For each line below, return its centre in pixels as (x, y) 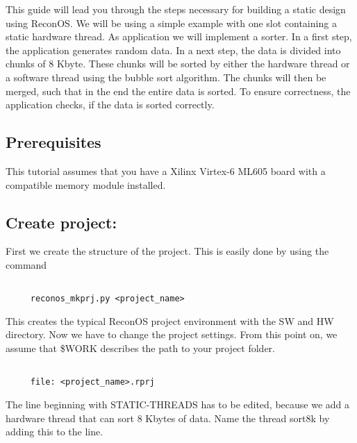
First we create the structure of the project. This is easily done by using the (167, 251)
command (26, 264)
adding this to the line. (55, 432)
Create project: (61, 222)
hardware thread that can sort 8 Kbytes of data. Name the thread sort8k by (168, 418)
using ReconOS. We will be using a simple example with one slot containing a (171, 23)
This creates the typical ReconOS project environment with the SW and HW (170, 320)
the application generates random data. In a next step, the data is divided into (173, 50)
